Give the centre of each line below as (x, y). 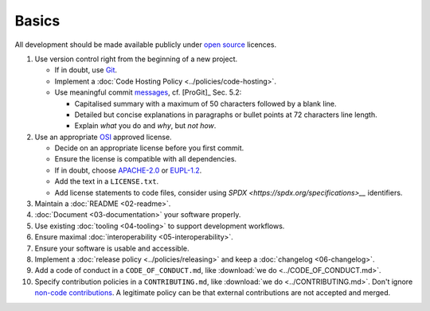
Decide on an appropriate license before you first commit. (149, 148)
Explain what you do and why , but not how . (145, 126)
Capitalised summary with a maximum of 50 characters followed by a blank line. (205, 103)
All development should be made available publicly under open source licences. (146, 45)
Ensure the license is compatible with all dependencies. (146, 159)
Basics (37, 21)
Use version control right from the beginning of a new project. (136, 59)
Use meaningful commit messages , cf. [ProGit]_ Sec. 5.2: (148, 92)
